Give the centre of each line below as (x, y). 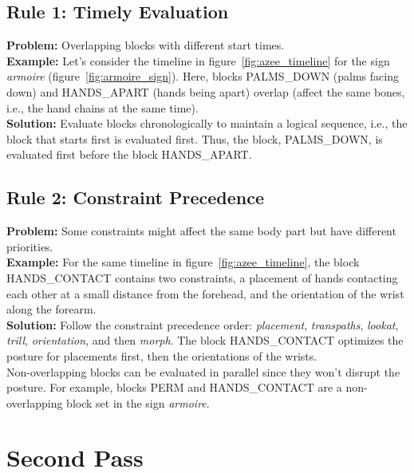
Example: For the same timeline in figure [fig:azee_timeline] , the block (183, 262)
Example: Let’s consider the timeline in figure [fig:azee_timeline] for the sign (198, 60)
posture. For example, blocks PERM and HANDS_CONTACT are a (174, 387)
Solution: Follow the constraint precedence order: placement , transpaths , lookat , (203, 324)
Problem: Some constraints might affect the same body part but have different (201, 231)
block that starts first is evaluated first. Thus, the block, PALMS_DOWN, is (195, 138)
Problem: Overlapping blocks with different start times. (146, 45)
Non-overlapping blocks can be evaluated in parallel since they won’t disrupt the (203, 371)
